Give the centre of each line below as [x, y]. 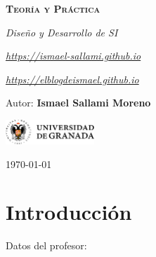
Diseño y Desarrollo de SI [62, 32]
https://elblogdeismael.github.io [72, 79]
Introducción [69, 212]
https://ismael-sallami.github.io [73, 56]
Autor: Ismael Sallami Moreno [78, 103]
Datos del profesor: [46, 245]
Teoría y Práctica [53, 8]
